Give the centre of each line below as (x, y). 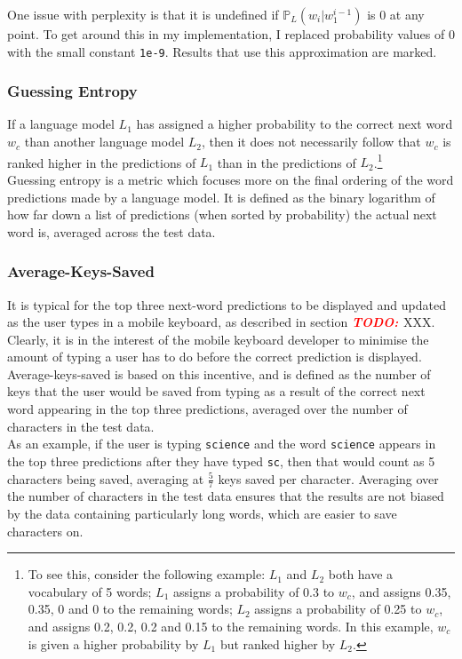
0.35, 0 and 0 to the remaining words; (130, 609)
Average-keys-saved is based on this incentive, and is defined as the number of (219, 373)
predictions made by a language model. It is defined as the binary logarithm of (221, 197)
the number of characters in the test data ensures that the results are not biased (226, 496)
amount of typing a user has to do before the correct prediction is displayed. (215, 357)
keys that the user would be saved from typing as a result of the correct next (216, 391)
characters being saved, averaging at (106, 478)
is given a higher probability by (113, 643)
